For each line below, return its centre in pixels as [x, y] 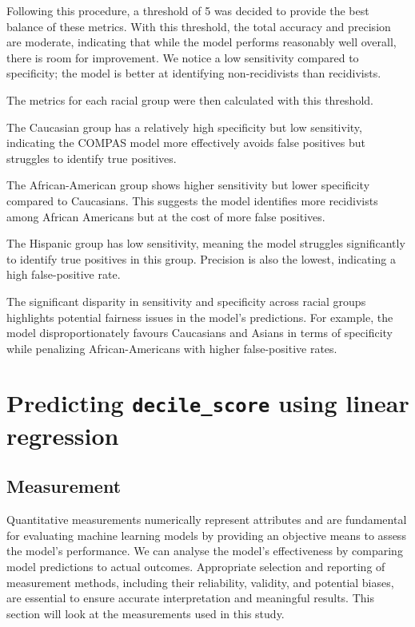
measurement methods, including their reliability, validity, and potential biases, [200, 582]
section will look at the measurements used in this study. [146, 613]
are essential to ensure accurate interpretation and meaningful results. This [190, 598]
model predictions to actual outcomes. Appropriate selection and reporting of [196, 566]
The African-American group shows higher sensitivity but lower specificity [188, 185]
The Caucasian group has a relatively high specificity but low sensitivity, [184, 127]
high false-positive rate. [64, 274]
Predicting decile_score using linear [208, 403]
